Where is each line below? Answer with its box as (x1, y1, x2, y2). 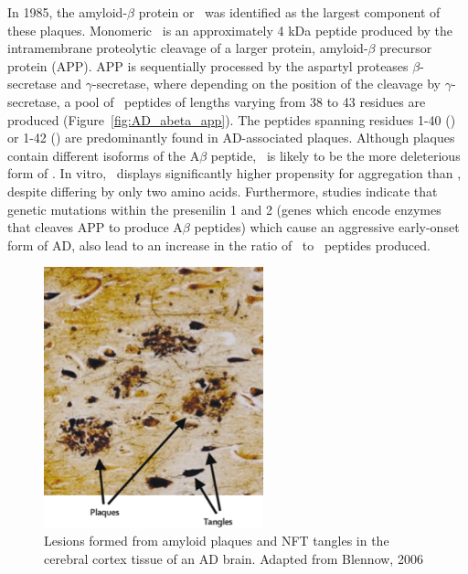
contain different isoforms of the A (7, 145, 200, 165)
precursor (379, 38, 432, 58)
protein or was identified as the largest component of (138, 3, 441, 21)
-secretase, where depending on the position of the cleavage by (92, 74, 441, 93)
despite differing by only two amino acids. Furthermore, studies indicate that (7, 181, 438, 200)
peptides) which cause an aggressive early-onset (194, 218, 460, 237)
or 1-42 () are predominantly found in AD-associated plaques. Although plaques (7, 128, 455, 147)
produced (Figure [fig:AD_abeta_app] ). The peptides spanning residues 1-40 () (7, 110, 456, 129)
